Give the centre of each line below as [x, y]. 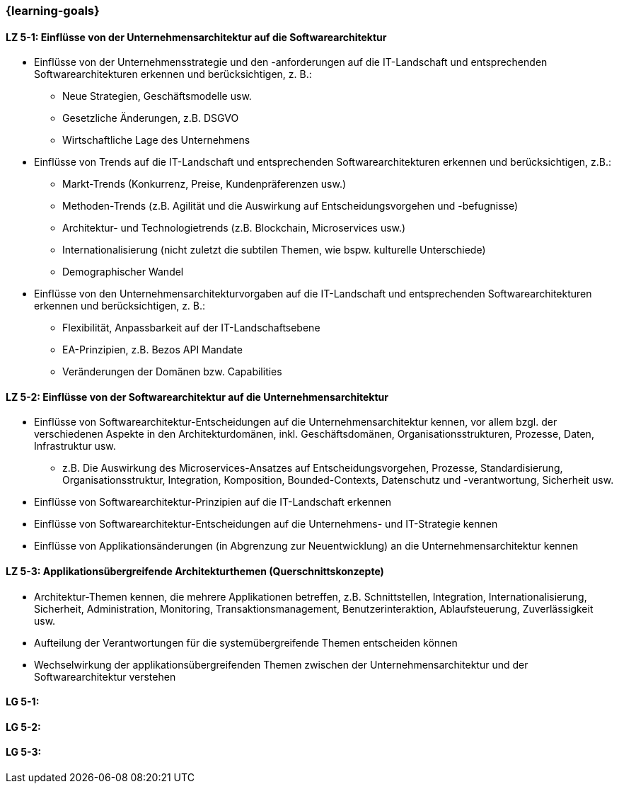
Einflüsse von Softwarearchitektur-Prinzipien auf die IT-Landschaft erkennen [213, 502]
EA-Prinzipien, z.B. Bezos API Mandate [152, 350]
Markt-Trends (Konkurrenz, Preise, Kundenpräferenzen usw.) [204, 184]
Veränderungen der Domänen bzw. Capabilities [172, 372]
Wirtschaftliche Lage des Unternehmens [156, 140]
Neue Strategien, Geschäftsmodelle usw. [157, 96]
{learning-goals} [53, 11]
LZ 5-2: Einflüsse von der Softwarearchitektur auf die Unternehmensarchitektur [197, 397]
